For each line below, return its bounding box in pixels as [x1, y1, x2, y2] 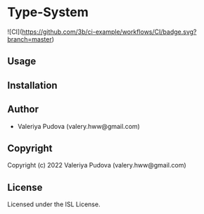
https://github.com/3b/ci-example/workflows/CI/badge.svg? [22, 27, 197, 36]
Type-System [7, 4, 89, 20]
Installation [7, 79, 58, 92]
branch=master [7, 34, 52, 43]
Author [7, 103, 39, 115]
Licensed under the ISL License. [7, 200, 101, 208]
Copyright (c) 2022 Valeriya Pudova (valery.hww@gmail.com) [7, 161, 186, 170]
